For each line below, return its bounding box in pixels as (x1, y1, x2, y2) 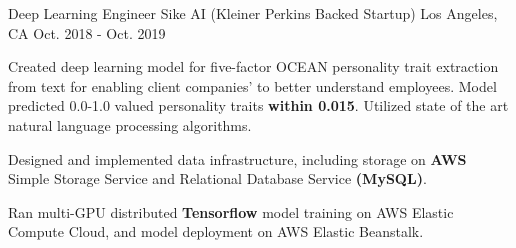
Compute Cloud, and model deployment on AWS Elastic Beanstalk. (8, 221, 424, 242)
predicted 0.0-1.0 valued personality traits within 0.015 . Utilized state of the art (8, 95, 509, 116)
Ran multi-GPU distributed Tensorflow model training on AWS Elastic (8, 201, 454, 222)
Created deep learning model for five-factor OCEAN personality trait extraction (8, 56, 499, 77)
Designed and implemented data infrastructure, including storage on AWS (8, 148, 467, 169)
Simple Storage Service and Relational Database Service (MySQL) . (8, 168, 427, 189)
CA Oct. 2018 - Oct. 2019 (8, 22, 166, 43)
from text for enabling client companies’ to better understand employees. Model (8, 75, 497, 96)
